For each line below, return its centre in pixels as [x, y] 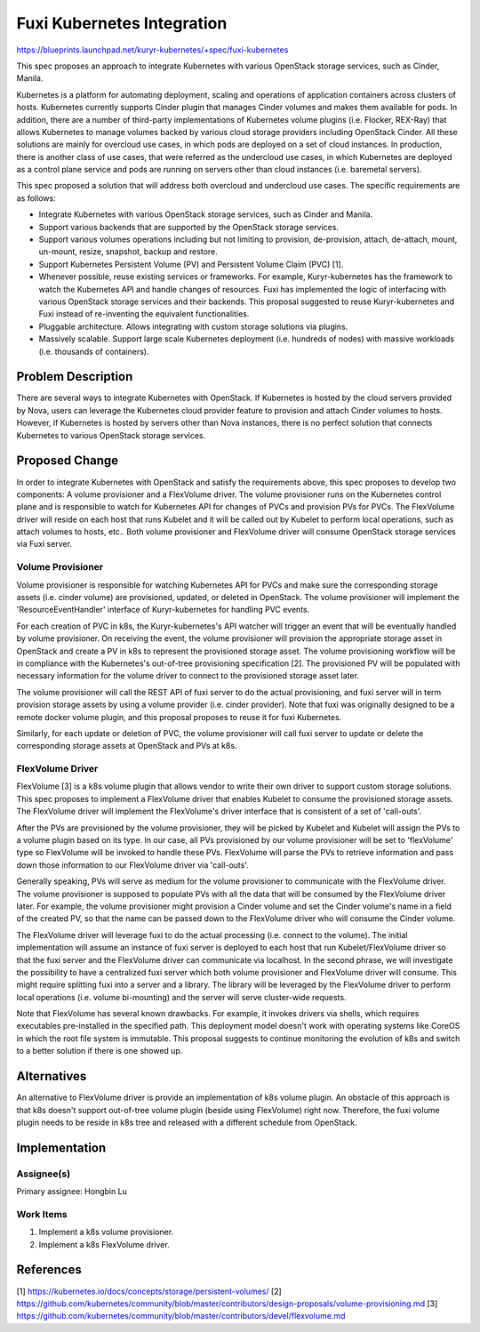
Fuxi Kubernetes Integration [122, 23]
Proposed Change [68, 461]
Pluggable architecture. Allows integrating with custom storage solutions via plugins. [193, 326]
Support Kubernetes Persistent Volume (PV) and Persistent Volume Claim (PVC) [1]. [191, 264]
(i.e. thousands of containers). [94, 351]
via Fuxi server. [44, 544]
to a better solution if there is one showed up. [100, 1051]
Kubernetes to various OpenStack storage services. [111, 435]
